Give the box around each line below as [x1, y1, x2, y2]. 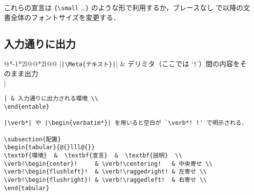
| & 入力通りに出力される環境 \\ [4, 95, 98, 102]
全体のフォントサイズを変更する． [10, 12, 120, 22]
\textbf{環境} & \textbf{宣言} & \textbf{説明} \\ [4, 152, 182, 159]
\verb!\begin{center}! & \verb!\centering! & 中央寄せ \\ [4, 160, 212, 167]
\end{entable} [4, 103, 50, 110]
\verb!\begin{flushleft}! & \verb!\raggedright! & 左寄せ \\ [4, 168, 207, 175]
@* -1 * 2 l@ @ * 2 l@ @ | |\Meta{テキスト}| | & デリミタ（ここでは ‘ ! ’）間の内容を [4, 58, 240, 69]
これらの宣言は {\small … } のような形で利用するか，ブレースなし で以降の [4, 2, 243, 12]
